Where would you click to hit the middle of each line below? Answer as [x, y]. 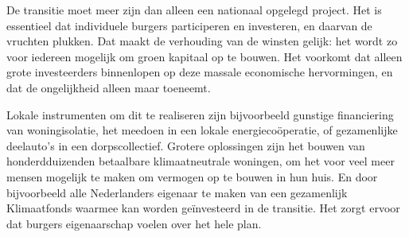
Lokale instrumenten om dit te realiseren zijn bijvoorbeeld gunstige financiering [200, 114]
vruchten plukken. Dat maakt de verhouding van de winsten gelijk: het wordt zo [202, 41]
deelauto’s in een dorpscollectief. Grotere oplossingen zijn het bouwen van [186, 145]
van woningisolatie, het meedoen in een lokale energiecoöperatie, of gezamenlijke [202, 130]
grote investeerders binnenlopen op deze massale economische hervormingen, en [200, 72]
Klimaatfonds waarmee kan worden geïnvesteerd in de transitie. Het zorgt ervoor [203, 208]
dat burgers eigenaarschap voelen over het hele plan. [134, 223]
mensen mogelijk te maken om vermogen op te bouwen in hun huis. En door [192, 176]
